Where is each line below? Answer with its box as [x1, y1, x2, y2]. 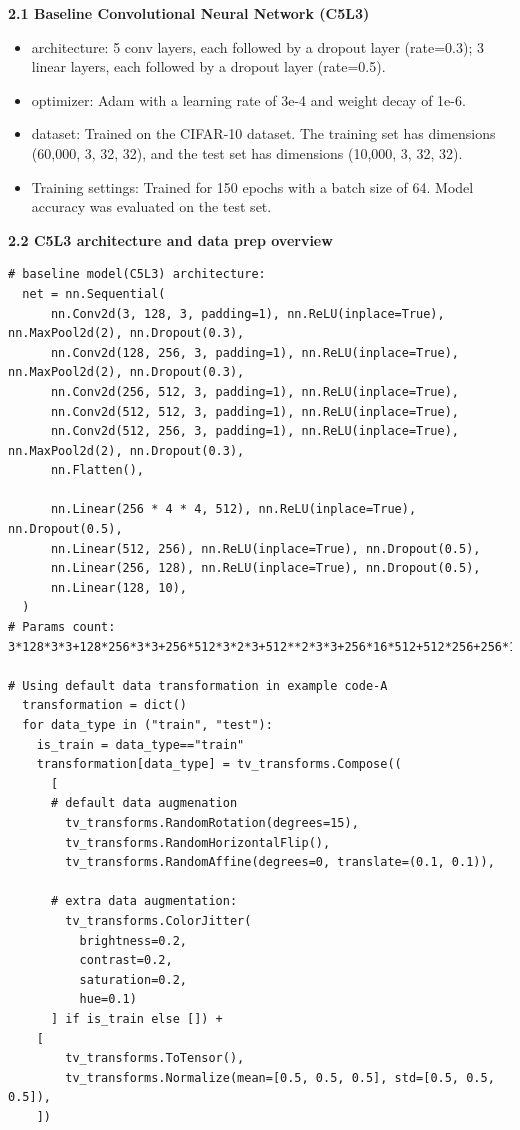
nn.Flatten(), [50, 463, 145, 478]
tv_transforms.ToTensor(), [65, 1051, 245, 1066]
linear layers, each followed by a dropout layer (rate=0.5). [31, 56, 386, 77]
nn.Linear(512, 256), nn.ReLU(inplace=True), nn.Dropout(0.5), [50, 541, 481, 556]
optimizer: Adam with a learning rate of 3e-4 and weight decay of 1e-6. [31, 89, 466, 110]
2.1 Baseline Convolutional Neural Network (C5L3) [8, 3, 370, 23]
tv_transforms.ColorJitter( [65, 913, 252, 928]
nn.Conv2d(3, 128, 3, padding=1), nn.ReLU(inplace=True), [50, 306, 445, 321]
